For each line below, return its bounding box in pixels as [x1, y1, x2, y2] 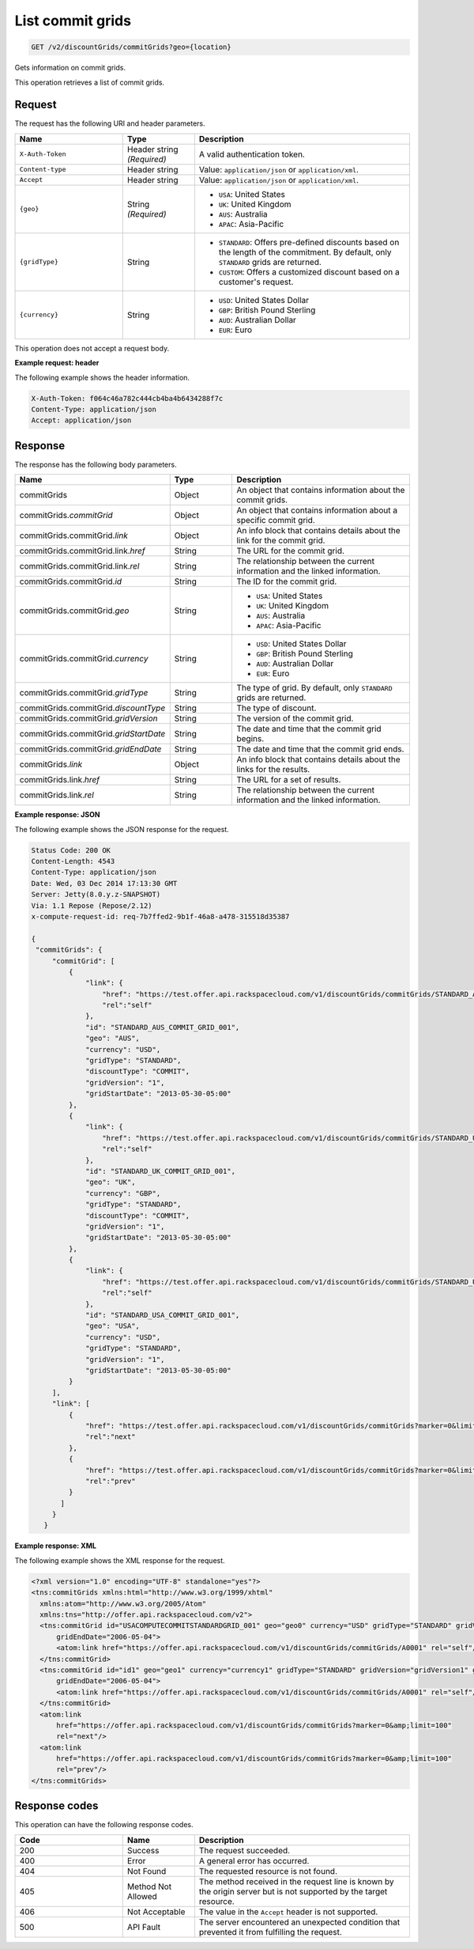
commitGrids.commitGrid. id [19, 576, 122, 587]
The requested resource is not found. [198, 1865, 337, 1876]
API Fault [126, 1921, 161, 1932]
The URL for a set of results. [236, 774, 341, 785]
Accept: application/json [31, 416, 132, 425]
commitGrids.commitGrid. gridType [19, 687, 149, 698]
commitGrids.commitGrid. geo [19, 605, 130, 616]
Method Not [126, 1881, 172, 1892]
